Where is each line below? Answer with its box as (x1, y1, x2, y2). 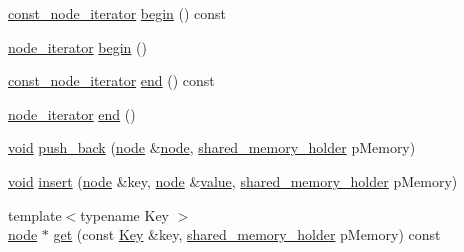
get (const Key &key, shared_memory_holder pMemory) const (53, 224, 441, 245)
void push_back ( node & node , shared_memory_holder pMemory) (8, 137, 416, 158)
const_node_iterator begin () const (8, 3, 227, 23)
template (8, 204, 62, 225)
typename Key (80, 204, 169, 225)
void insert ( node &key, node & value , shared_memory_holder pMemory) (8, 170, 458, 191)
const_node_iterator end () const (8, 70, 215, 91)
